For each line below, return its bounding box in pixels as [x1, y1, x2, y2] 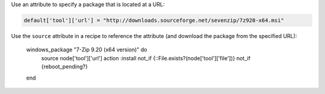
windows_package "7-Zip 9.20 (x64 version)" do [26, 46, 147, 54]
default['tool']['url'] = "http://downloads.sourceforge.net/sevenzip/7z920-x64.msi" [23, 17, 284, 23]
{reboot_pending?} [41, 63, 88, 70]
